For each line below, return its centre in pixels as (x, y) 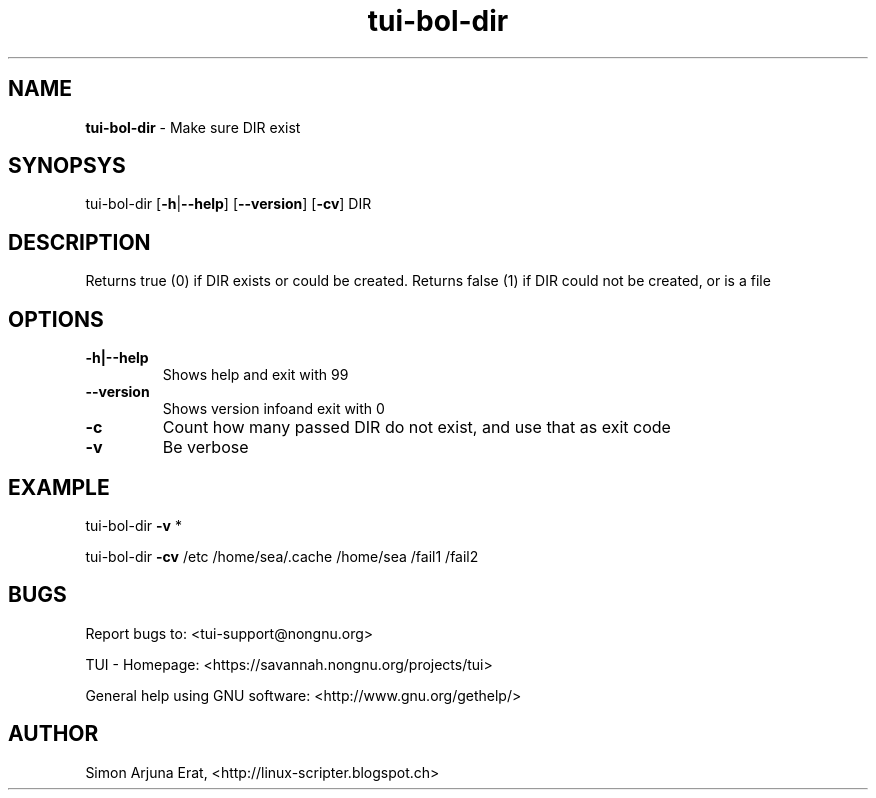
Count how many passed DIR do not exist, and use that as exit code (416, 427)
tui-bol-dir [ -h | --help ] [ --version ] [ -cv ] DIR (228, 204)
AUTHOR (53, 734)
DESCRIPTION (79, 242)
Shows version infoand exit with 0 (273, 409)
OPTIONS (56, 319)
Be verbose (205, 447)
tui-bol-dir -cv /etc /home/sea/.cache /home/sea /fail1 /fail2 (282, 556)
